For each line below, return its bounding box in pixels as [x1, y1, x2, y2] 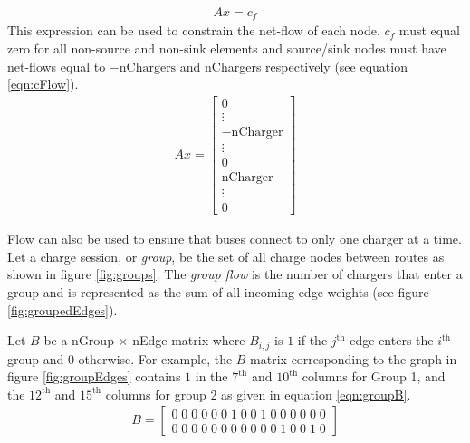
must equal [398, 21, 460, 40]
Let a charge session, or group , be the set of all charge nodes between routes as [7, 246, 445, 265]
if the [297, 331, 328, 350]
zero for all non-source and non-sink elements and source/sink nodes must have [7, 39, 446, 58]
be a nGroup [43, 331, 114, 350]
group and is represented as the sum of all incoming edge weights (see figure [7, 282, 429, 301]
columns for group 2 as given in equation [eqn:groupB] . [105, 384, 411, 403]
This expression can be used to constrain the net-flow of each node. [7, 21, 380, 40]
